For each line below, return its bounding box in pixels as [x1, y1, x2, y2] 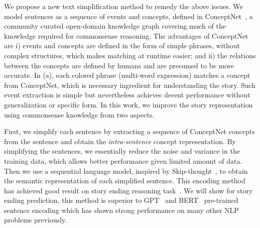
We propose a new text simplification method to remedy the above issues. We [4, 1, 243, 11]
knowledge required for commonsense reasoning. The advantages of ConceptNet [4, 30, 248, 41]
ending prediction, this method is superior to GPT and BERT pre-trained [4, 195, 238, 205]
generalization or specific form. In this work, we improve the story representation [4, 99, 253, 109]
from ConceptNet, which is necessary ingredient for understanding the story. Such [4, 79, 256, 90]
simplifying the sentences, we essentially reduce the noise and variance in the [4, 146, 240, 156]
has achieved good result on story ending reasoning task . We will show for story [4, 185, 253, 195]
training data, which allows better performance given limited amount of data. [4, 155, 242, 166]
